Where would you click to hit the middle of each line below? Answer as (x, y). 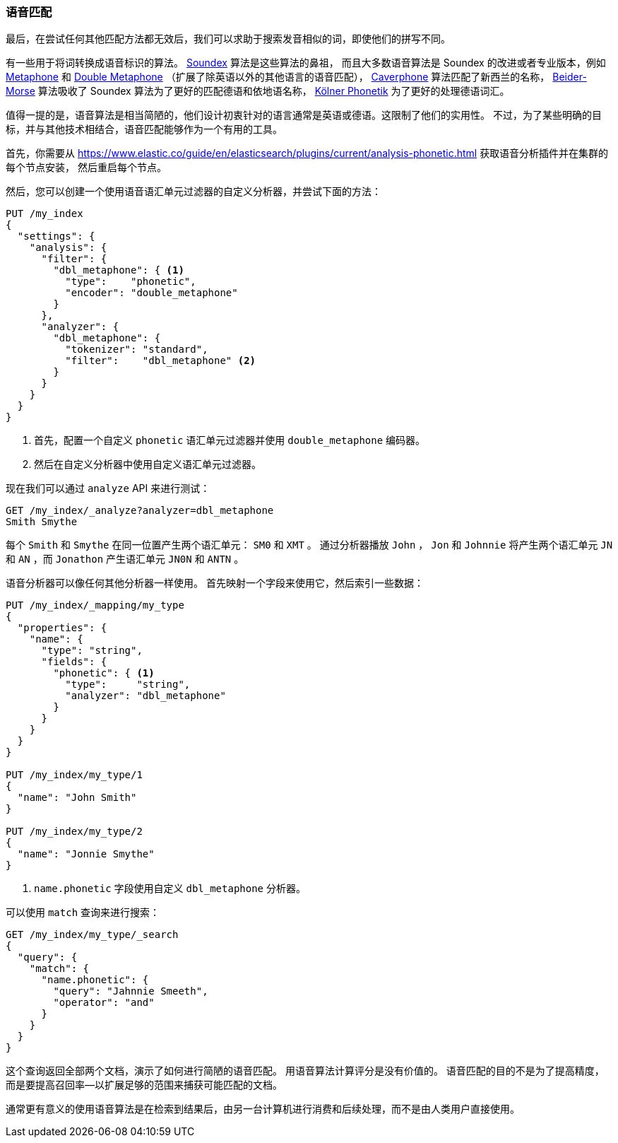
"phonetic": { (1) (104, 673)
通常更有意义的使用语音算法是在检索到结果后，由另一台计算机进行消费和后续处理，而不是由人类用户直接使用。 (263, 1109)
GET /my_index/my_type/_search (92, 935)
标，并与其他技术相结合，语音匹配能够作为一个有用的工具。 (144, 129)
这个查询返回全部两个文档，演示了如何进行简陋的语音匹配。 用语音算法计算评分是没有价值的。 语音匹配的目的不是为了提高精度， (305, 1071)
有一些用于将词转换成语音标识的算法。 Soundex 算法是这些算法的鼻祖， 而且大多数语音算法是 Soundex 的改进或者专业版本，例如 (306, 63)
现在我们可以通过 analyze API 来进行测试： (108, 488)
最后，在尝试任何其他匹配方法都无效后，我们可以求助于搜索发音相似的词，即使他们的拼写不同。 (228, 39)
